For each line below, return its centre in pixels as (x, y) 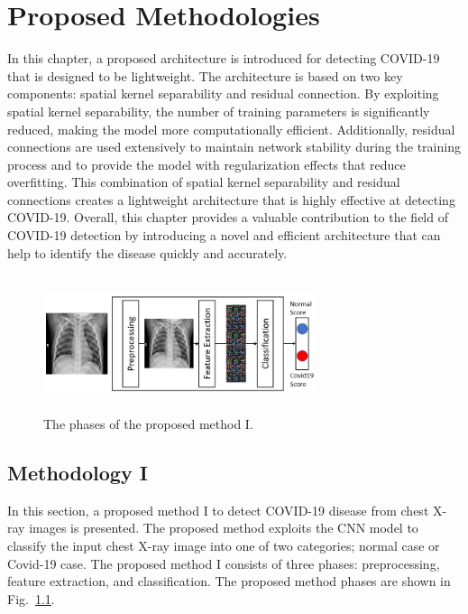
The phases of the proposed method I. (148, 424)
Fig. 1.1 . (31, 598)
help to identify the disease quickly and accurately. (147, 252)
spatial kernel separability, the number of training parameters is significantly (219, 111)
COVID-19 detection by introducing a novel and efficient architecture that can (224, 235)
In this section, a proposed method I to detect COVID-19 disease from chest (218, 510)
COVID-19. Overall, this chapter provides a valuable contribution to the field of (228, 217)
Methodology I (78, 472)
